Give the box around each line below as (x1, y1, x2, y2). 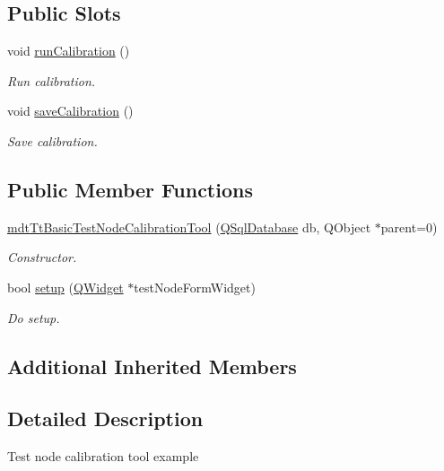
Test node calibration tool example (7, 447, 199, 466)
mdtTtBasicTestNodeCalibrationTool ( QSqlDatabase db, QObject (7, 217, 371, 236)
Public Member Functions (7, 175, 253, 203)
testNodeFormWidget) (134, 277, 256, 296)
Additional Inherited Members (7, 352, 297, 379)
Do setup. (7, 308, 60, 327)
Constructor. (7, 248, 77, 266)
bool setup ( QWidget (7, 277, 124, 296)
